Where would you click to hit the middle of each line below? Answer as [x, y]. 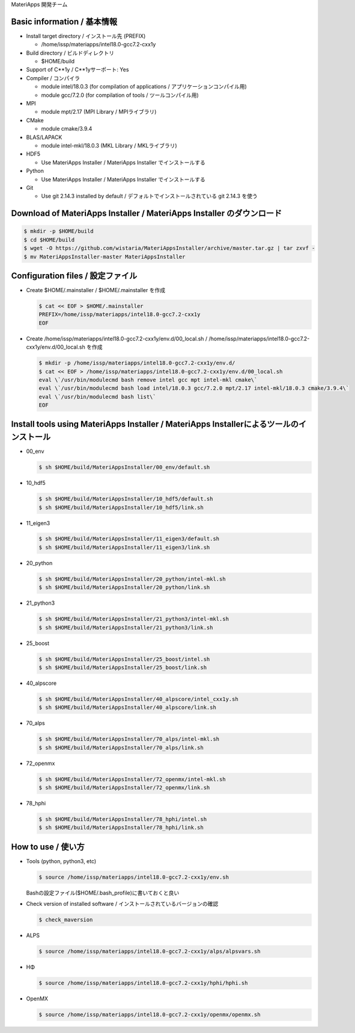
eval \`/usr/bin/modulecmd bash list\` [97, 397]
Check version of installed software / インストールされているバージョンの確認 [122, 904]
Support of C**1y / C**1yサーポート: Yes [77, 70]
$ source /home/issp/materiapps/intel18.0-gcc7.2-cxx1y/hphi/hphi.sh [143, 983]
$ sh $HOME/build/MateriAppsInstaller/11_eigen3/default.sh [129, 539]
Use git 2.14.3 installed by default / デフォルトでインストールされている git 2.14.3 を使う [149, 196]
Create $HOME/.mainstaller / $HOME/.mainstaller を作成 [96, 290]
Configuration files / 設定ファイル [74, 276]
